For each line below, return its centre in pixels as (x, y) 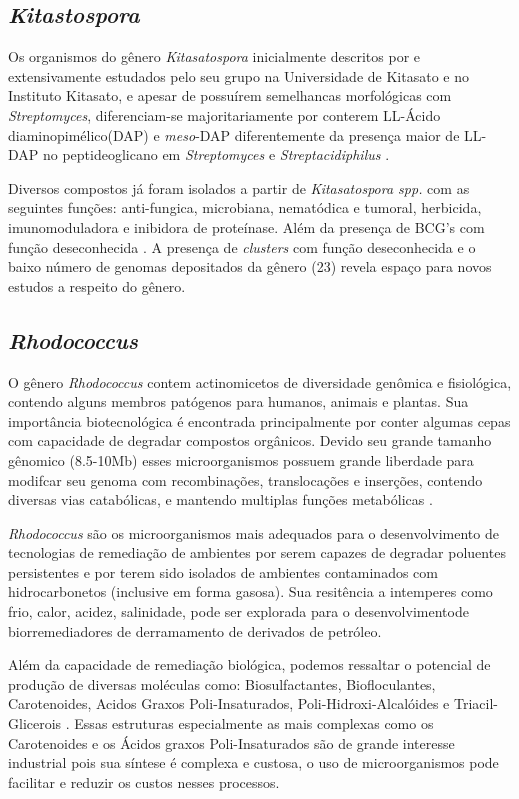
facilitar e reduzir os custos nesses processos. (144, 781)
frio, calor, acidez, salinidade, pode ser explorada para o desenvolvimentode (238, 611)
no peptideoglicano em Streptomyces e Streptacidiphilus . (216, 154)
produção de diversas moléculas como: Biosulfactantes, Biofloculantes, (222, 683)
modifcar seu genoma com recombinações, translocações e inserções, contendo (245, 479)
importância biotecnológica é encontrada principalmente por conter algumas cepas (259, 420)
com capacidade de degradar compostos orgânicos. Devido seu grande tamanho (250, 440)
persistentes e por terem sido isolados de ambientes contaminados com (223, 571)
